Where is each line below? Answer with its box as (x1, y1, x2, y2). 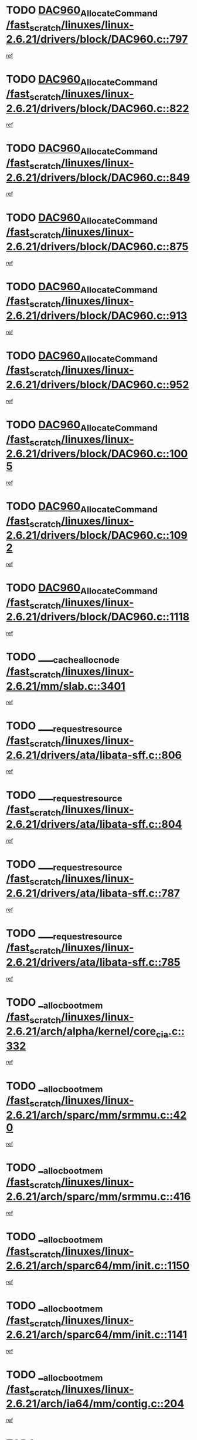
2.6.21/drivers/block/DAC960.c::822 (6, 102, 189, 115)
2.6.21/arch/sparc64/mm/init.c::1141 (6, 1328, 188, 1341)
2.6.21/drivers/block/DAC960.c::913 (6, 309, 188, 322)
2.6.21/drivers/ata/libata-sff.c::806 (6, 748, 182, 761)
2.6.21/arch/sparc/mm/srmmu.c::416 (6, 1190, 191, 1203)
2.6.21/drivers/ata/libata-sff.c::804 (6, 817, 182, 831)
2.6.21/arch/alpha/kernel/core (6, 1025, 157, 1038)
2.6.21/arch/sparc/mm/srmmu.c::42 (6, 1108, 187, 1122)
